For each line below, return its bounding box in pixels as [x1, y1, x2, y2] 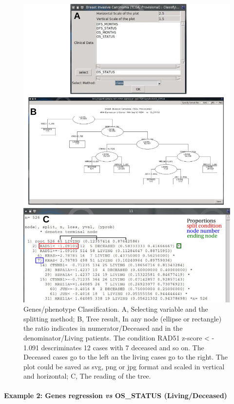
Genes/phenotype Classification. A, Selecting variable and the [23, 304, 208, 314]
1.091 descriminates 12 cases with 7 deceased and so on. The [23, 342, 204, 352]
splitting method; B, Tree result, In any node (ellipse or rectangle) [23, 313, 222, 323]
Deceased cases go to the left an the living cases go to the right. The [23, 352, 228, 362]
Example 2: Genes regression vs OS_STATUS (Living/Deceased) [4, 390, 227, 400]
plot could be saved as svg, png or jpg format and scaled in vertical [23, 361, 225, 371]
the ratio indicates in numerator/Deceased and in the [23, 323, 183, 333]
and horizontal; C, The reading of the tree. [23, 371, 151, 381]
